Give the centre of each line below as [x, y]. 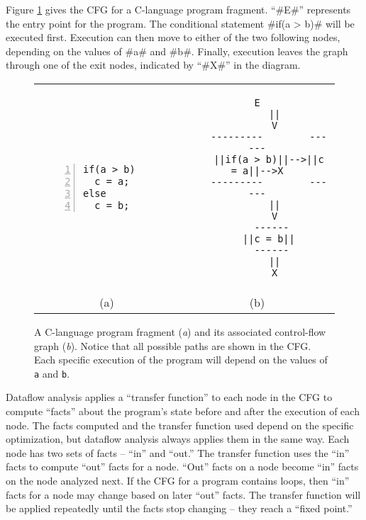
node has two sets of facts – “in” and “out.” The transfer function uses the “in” [178, 452]
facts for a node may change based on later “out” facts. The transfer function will [183, 494]
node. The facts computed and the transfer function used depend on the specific [180, 425]
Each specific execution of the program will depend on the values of [181, 360]
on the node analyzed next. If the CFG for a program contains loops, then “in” [178, 480]
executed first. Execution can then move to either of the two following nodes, [173, 37]
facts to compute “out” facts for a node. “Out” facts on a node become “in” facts [182, 467]
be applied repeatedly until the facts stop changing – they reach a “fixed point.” [179, 508]
